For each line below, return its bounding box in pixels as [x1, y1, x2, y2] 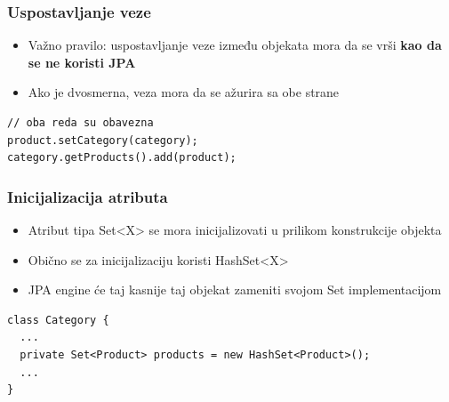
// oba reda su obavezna [7, 117, 154, 129]
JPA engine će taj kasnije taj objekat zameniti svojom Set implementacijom [28, 280, 442, 299]
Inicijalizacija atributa [7, 185, 168, 207]
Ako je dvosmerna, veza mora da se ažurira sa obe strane [28, 83, 340, 101]
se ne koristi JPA [28, 52, 136, 71]
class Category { [7, 313, 109, 326]
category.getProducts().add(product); [7, 151, 237, 165]
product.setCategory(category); [7, 133, 198, 147]
